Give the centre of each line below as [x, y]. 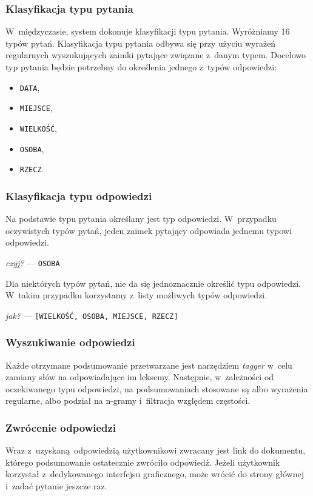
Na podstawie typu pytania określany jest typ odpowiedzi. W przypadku [141, 219]
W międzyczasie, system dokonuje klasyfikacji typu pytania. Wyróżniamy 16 [148, 31]
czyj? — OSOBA [33, 262]
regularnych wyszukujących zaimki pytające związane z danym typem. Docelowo [156, 55]
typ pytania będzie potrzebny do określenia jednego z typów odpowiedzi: [141, 67]
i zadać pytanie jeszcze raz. [56, 485]
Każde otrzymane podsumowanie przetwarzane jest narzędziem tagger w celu [149, 365]
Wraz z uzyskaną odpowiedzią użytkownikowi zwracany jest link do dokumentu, [156, 450]
